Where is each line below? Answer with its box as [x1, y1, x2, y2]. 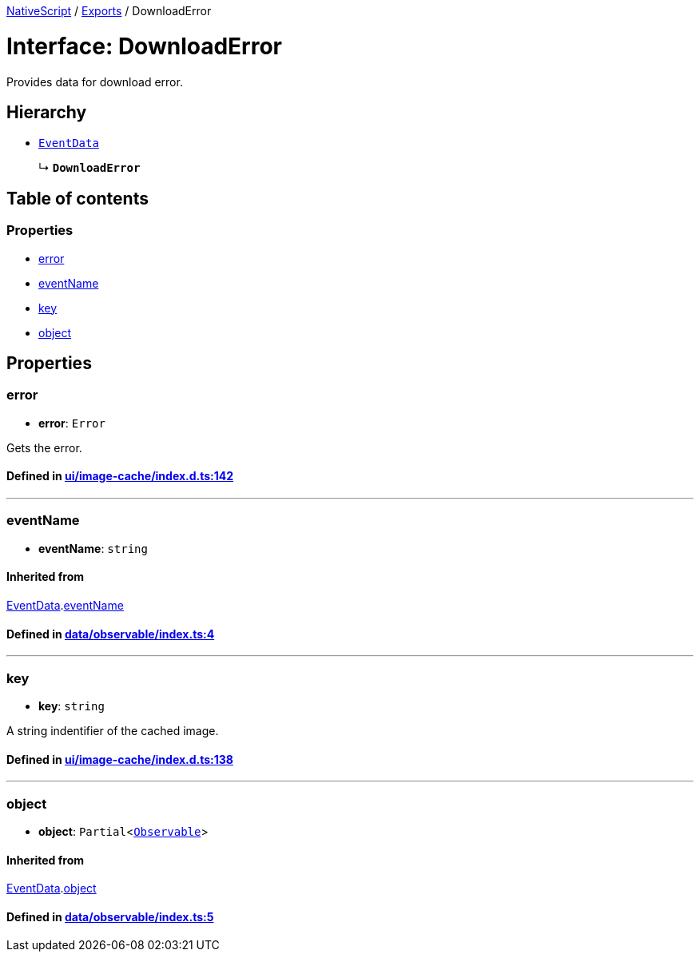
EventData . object [6, 881, 97, 896]
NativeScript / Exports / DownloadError [6, 4, 212, 18]
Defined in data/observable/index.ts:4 [6, 626, 215, 641]
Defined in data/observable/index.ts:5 [6, 909, 214, 924]
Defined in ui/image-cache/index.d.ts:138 [6, 752, 233, 766]
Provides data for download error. [6, 74, 183, 89]
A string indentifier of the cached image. [6, 723, 219, 737]
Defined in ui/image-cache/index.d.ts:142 [6, 469, 234, 483]
